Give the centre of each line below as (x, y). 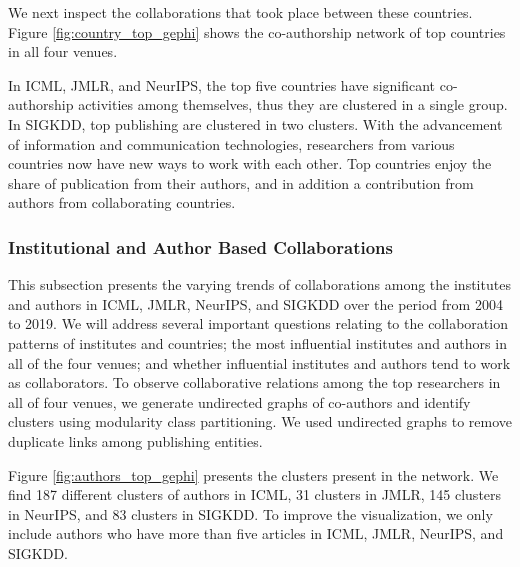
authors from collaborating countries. (122, 202)
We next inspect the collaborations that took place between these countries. (240, 12)
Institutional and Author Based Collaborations (200, 246)
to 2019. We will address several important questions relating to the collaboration (258, 323)
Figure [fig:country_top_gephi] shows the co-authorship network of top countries (257, 31)
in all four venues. (63, 51)
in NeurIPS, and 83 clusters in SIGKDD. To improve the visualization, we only (250, 513)
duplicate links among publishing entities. (135, 440)
